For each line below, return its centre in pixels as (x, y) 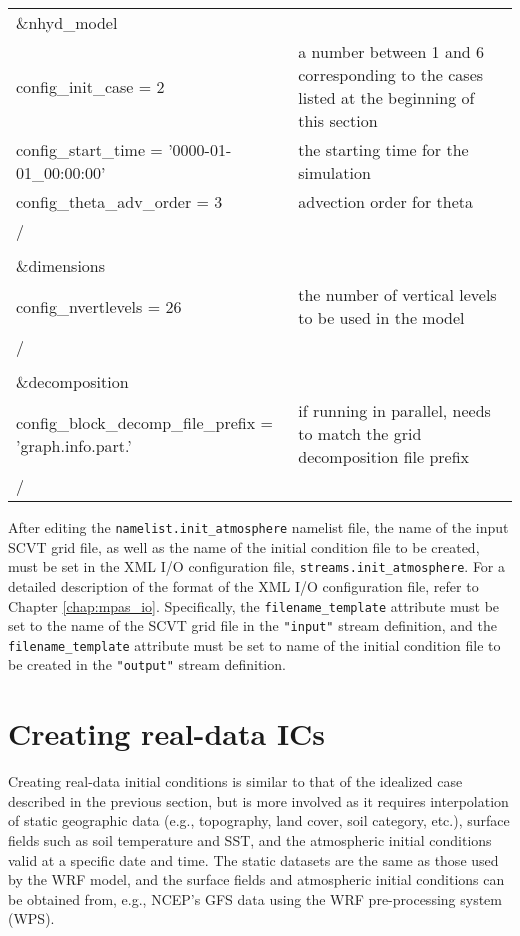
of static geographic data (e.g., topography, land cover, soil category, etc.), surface (259, 820)
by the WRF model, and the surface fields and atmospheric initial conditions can (256, 879)
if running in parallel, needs (394, 410)
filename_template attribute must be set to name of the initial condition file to (254, 644)
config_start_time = (89, 149)
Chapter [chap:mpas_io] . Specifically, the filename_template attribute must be (254, 605)
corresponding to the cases (391, 74)
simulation (334, 172)
